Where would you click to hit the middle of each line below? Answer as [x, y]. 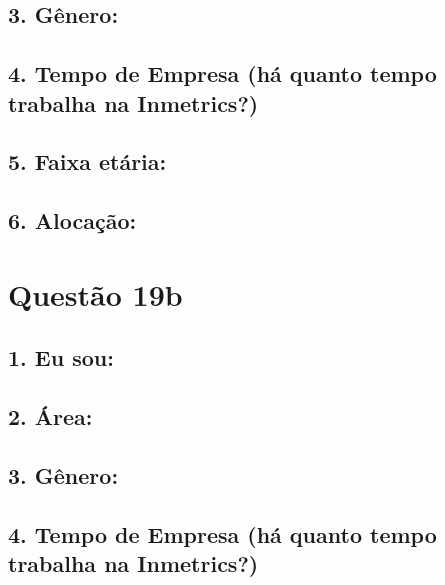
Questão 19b [95, 293]
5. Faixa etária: [87, 161]
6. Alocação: [72, 220]
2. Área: [50, 416]
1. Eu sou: [61, 357]
